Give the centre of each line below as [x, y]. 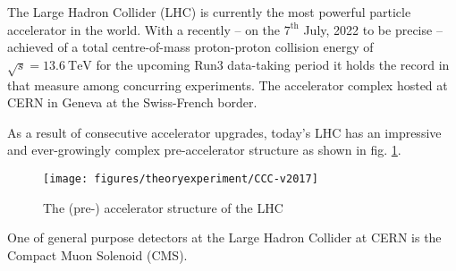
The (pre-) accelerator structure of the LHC [163, 207]
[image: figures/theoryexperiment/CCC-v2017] [181, 178]
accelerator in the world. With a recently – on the [144, 29]
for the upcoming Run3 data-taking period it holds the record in [273, 64]
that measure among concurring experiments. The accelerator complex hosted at [228, 85]
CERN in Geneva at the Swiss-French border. [132, 102]
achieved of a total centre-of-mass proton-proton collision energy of [190, 47]
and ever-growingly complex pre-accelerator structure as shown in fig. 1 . [204, 150]
